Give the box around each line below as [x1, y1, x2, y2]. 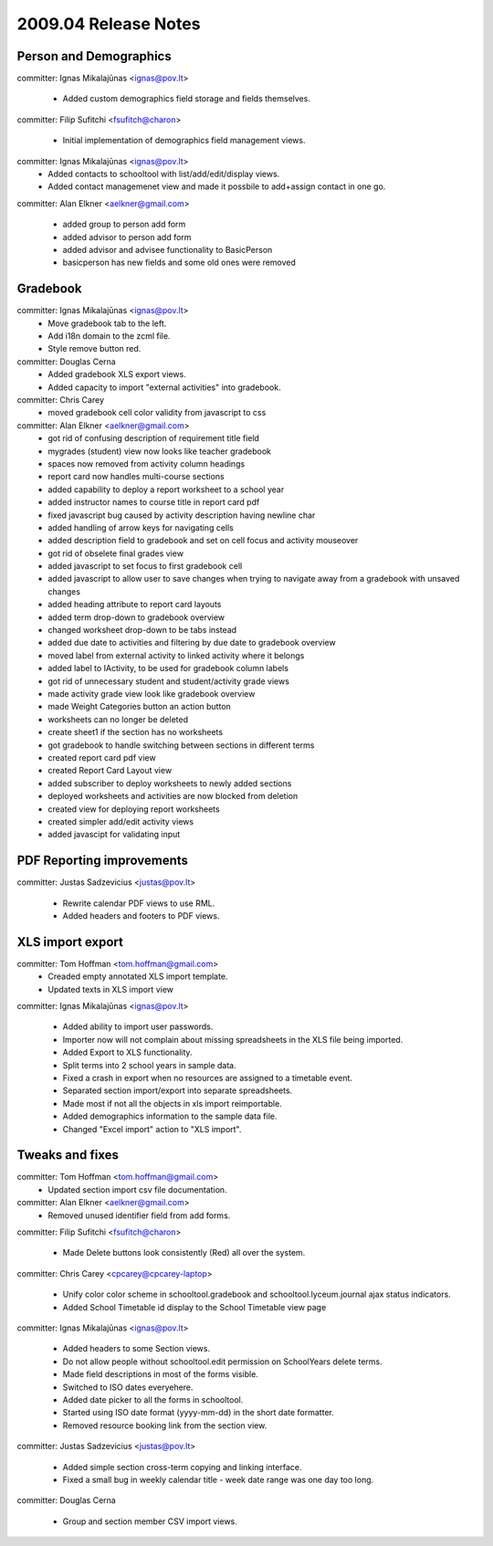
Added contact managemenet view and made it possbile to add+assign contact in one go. [47, 181, 386, 192]
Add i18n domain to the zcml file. [47, 331, 171, 342]
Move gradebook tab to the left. [47, 318, 167, 329]
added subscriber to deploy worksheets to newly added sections [47, 777, 292, 789]
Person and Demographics [16, 48, 173, 64]
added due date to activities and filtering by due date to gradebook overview [47, 637, 337, 648]
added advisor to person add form [62, 231, 192, 242]
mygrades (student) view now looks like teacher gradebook [47, 446, 271, 457]
